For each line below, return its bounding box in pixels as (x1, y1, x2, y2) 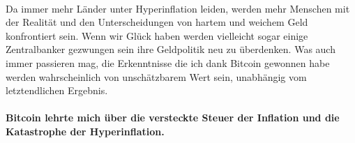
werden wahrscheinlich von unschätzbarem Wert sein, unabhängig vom (6, 69, 307, 84)
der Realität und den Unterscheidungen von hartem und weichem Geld (6, 15, 308, 29)
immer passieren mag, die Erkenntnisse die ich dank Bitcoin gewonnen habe (6, 55, 330, 70)
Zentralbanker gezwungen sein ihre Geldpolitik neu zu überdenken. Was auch (6, 42, 335, 57)
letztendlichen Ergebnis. (6, 83, 108, 98)
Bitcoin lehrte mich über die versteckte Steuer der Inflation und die (6, 110, 340, 125)
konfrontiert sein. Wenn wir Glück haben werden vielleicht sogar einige (6, 28, 308, 43)
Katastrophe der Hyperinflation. (6, 123, 165, 138)
